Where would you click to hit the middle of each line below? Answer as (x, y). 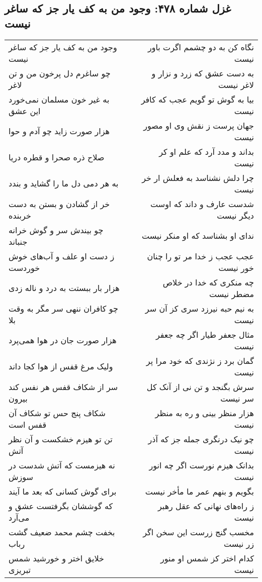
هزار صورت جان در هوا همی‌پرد (63, 340)
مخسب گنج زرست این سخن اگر (198, 532)
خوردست (24, 267)
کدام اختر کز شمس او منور (207, 558)
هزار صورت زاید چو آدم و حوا (59, 131)
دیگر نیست (235, 215)
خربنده (20, 215)
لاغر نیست (236, 84)
